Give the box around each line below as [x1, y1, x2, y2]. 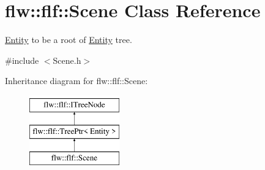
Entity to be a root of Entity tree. [5, 33, 132, 46]
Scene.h [53, 53, 81, 66]
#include [5, 53, 39, 66]
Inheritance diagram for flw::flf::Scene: [5, 74, 148, 87]
